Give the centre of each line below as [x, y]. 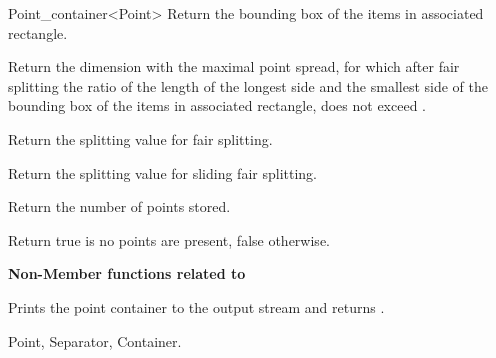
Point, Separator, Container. [95, 340]
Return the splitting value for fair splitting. [140, 138]
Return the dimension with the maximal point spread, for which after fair [234, 66]
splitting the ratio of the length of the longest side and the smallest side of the [248, 85]
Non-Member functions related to [127, 273]
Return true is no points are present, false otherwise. [169, 239]
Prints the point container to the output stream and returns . [196, 306]
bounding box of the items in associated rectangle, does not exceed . [217, 105]
